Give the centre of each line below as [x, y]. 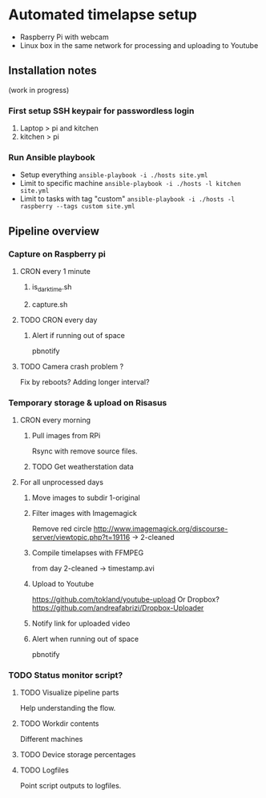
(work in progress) [39, 90]
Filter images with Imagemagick [85, 514]
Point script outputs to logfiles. [71, 786]
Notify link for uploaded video [81, 623]
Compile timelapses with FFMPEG [88, 553]
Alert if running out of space [79, 335]
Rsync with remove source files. [85, 451]
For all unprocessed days [62, 482]
